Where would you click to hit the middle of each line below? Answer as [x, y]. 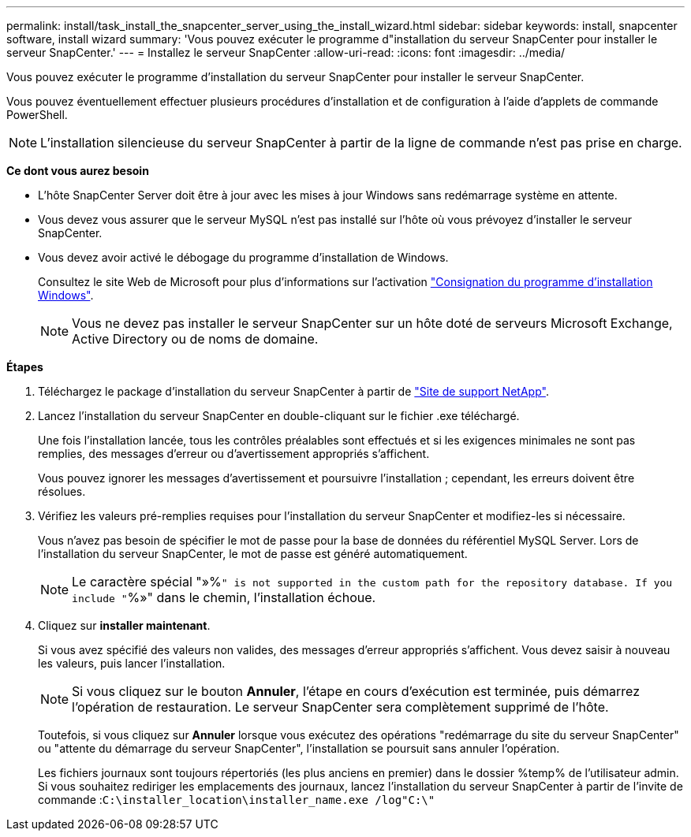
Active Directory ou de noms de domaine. [195, 339]
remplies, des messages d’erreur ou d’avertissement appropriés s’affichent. [234, 454]
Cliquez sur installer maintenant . [124, 625]
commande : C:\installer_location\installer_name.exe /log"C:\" [237, 800]
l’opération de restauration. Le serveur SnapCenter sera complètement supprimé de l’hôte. [340, 707]
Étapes [25, 367]
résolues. [62, 491]
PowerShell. [37, 115]
